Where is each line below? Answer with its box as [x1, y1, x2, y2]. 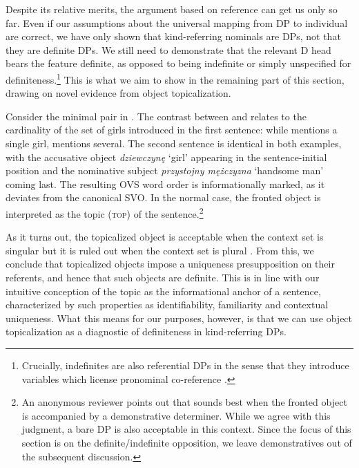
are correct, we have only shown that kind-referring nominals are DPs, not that [6, 29, 341, 44]
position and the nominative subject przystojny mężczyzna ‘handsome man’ [6, 163, 324, 178]
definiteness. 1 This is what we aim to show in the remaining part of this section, [6, 70, 345, 86]
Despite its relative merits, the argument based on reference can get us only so [6, 2, 338, 16]
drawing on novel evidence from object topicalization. [6, 86, 231, 100]
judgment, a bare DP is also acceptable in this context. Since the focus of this [21, 422, 351, 436]
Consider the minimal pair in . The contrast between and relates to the [6, 109, 307, 123]
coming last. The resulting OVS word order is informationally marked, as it [6, 176, 325, 191]
